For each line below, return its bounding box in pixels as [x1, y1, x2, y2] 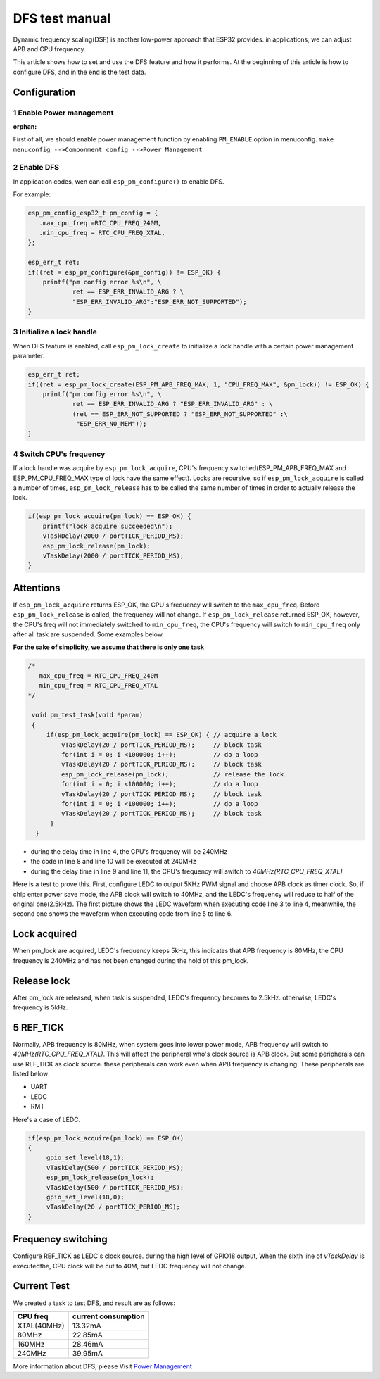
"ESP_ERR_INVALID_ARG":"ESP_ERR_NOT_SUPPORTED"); [72, 298, 247, 306]
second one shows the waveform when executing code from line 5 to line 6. [13, 909, 233, 918]
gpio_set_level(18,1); [46, 1154, 125, 1161]
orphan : [13, 122, 37, 130]
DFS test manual [13, 11, 111, 26]
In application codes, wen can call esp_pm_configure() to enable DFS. [13, 177, 224, 186]
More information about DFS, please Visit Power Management [13, 1362, 193, 1371]
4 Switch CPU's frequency [13, 449, 106, 459]
